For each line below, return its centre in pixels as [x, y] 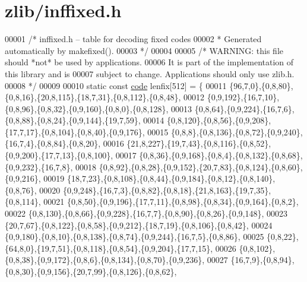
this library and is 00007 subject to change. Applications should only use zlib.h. [150, 73]
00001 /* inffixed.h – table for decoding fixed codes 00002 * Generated [133, 39]
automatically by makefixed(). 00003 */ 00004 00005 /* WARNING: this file [144, 50]
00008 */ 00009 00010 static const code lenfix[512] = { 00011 [116, 85]
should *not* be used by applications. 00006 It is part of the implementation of [149, 62]
